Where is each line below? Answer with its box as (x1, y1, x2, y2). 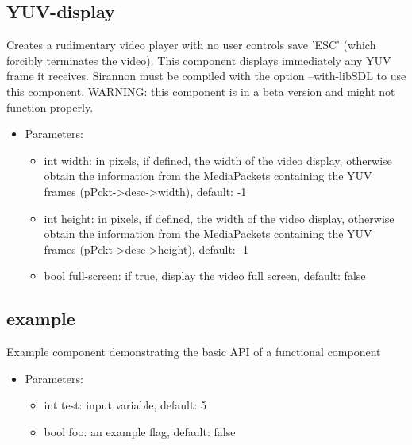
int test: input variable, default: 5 (44, 397, 206, 413)
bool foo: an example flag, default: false (44, 423, 236, 439)
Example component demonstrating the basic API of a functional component (6, 343, 381, 360)
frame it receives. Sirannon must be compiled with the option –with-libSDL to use (6, 67, 406, 84)
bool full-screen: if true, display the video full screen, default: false (44, 267, 366, 284)
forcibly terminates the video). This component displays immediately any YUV (6, 52, 391, 68)
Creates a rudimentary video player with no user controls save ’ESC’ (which (6, 36, 376, 53)
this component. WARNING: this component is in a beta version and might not (6, 82, 395, 99)
